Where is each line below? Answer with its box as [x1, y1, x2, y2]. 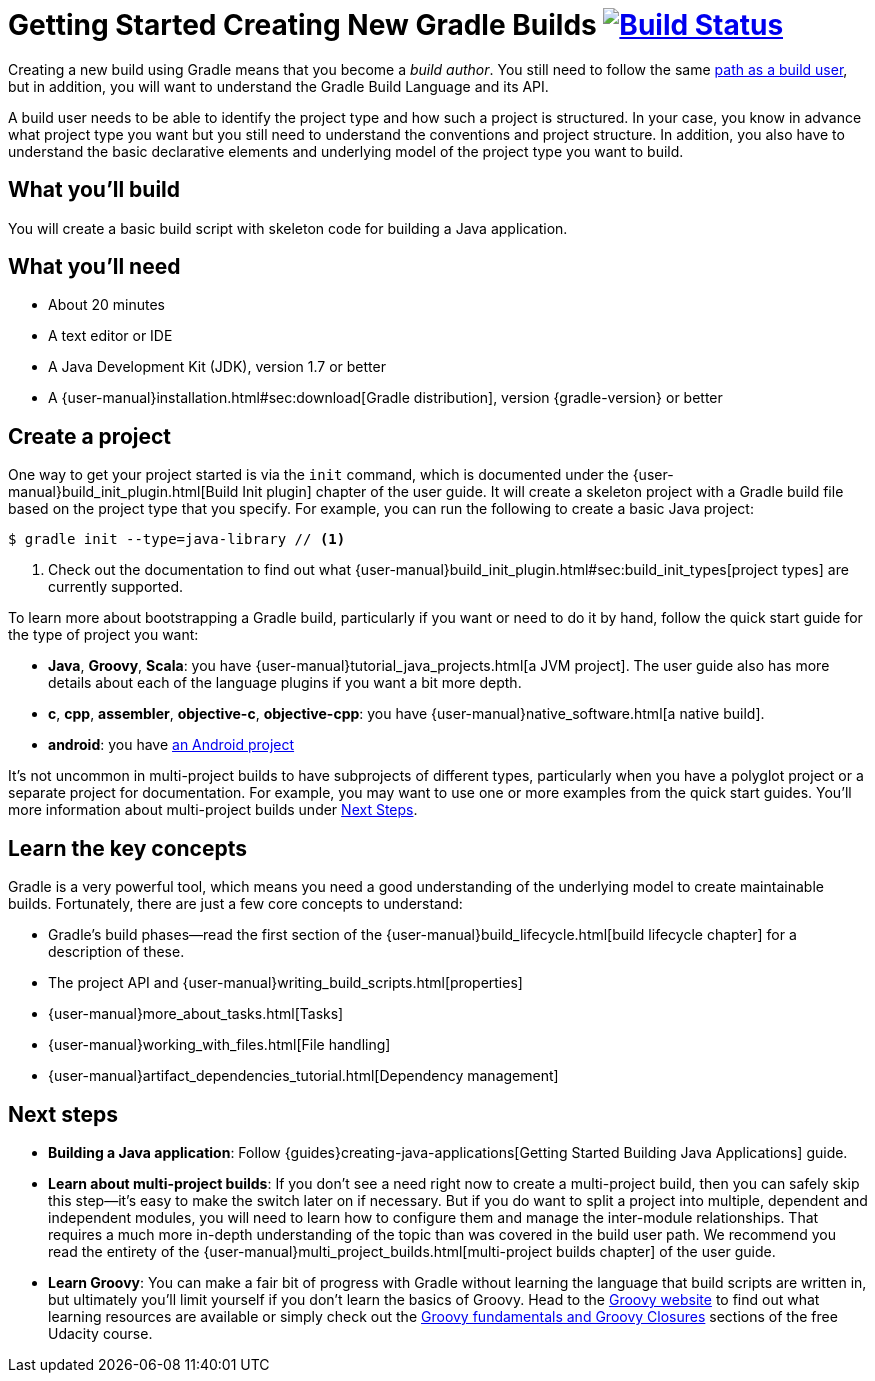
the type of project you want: [8, 626, 199, 644]
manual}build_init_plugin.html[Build [8, 483, 239, 501]
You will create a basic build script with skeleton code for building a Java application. [8, 219, 568, 237]
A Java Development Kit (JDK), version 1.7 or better [48, 358, 386, 376]
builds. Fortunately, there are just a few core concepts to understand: [8, 895, 463, 913]
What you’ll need [8, 254, 181, 280]
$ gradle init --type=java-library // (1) [8, 531, 346, 548]
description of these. [48, 943, 185, 961]
